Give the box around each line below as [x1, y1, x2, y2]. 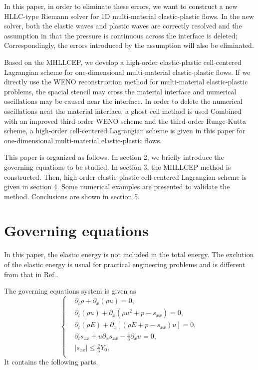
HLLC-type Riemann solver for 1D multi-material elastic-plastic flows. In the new [4, 10, 254, 21]
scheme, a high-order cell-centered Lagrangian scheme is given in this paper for [4, 125, 246, 136]
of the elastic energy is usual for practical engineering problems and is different [4, 259, 246, 269]
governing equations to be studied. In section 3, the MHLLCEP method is [4, 161, 231, 172]
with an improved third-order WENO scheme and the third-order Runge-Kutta [4, 115, 246, 126]
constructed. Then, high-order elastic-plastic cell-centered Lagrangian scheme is [4, 171, 247, 182]
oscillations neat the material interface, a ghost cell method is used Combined [4, 105, 242, 116]
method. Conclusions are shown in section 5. [4, 191, 140, 201]
